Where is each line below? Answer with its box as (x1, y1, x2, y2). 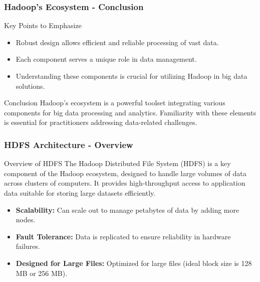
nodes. (16, 214, 36, 225)
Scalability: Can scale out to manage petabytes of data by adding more (16, 204, 239, 215)
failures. (16, 241, 40, 251)
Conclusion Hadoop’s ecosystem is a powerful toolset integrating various (4, 97, 225, 108)
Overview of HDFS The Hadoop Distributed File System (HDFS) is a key (4, 158, 231, 169)
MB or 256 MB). (16, 267, 68, 278)
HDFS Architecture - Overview (4, 138, 133, 151)
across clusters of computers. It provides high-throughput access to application (4, 178, 245, 188)
